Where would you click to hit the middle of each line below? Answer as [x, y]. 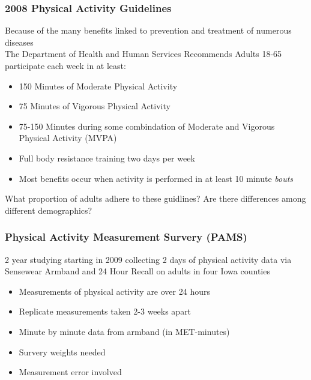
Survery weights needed [62, 351]
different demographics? [49, 210]
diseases [19, 42]
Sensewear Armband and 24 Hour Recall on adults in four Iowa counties [137, 271]
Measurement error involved [70, 372]
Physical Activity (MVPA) [68, 138]
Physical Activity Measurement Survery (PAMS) [126, 237]
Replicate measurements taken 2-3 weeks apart [105, 311]
